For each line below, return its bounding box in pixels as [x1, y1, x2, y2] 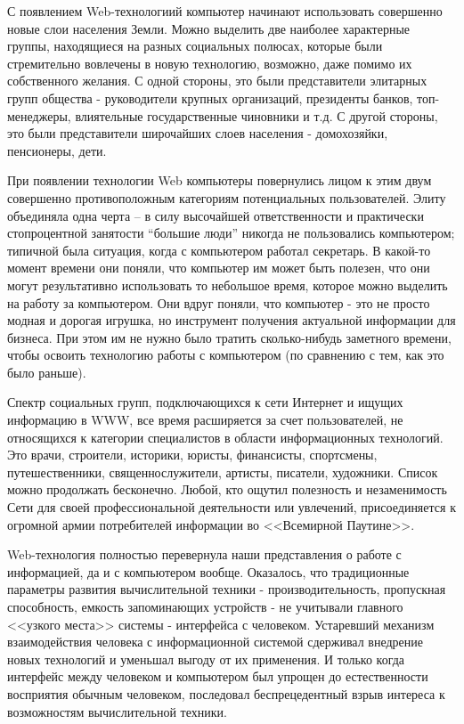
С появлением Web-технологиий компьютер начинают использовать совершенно [7, 2, 443, 20]
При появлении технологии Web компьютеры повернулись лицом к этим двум [7, 171, 432, 190]
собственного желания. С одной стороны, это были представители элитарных [7, 71, 427, 90]
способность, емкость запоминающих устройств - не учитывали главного [7, 598, 403, 615]
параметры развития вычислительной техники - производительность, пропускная [7, 580, 446, 598]
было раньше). [7, 362, 86, 381]
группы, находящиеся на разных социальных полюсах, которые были [7, 37, 383, 55]
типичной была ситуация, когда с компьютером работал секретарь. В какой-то [7, 240, 431, 259]
